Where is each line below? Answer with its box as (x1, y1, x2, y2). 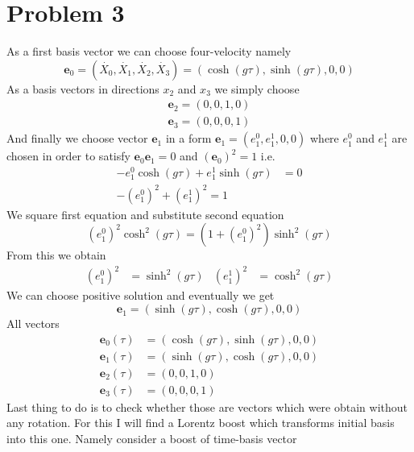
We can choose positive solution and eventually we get (6, 287, 275, 304)
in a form (165, 130, 212, 147)
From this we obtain (6, 247, 106, 263)
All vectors (6, 315, 60, 332)
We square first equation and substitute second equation (6, 205, 284, 222)
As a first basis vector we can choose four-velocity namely (6, 43, 292, 60)
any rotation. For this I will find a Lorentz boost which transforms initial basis (6, 414, 395, 431)
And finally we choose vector (6, 130, 148, 147)
